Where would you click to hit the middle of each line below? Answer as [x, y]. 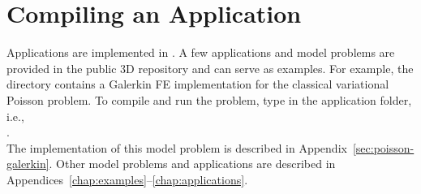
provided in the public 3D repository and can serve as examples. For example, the [210, 68]
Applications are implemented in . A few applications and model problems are [201, 52]
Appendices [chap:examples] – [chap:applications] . [127, 179]
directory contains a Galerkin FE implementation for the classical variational [198, 84]
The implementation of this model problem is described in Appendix [177, 147]
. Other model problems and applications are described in [192, 164]
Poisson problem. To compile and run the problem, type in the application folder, [209, 99]
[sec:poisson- [383, 147]
